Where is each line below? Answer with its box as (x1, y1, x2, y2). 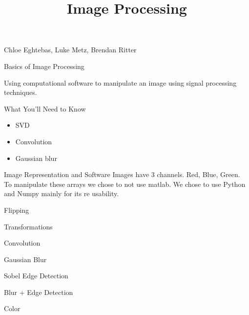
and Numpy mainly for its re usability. (4, 188, 119, 199)
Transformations (4, 221, 53, 231)
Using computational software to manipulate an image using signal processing (4, 77, 237, 88)
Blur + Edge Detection (4, 287, 73, 297)
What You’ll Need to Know (4, 103, 86, 113)
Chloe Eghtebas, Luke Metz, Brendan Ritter (4, 45, 137, 55)
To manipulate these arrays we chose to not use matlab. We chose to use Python (4, 179, 246, 189)
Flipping (4, 204, 29, 215)
